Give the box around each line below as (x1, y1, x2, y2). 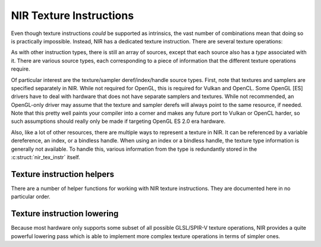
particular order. (11, 193, 51, 200)
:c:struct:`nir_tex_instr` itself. (11, 154, 80, 161)
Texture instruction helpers (11, 169, 115, 179)
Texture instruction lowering (11, 208, 119, 219)
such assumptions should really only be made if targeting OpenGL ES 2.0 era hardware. (11, 118, 226, 125)
